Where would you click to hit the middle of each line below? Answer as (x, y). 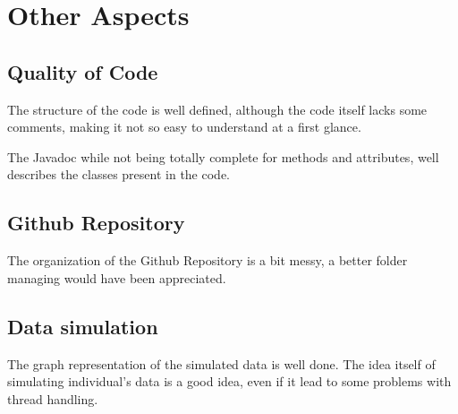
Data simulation (83, 326)
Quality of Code (83, 71)
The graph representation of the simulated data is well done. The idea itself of (221, 363)
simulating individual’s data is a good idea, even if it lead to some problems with (229, 381)
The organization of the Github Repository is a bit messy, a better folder (208, 260)
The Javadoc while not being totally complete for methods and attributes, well (223, 156)
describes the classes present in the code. (119, 174)
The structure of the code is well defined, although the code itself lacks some (217, 109)
